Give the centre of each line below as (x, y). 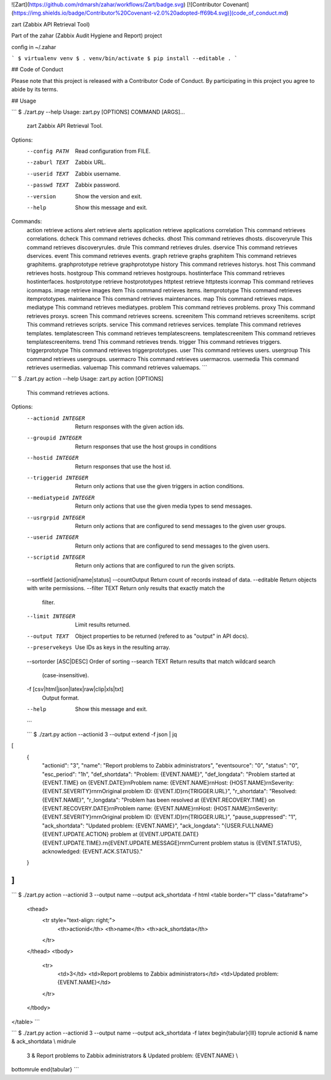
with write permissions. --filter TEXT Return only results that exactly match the (126, 588)
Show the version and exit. (108, 196)
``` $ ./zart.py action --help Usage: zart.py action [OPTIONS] (87, 379)
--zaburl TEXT (48, 162)
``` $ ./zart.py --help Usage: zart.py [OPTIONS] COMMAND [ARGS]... (98, 112)
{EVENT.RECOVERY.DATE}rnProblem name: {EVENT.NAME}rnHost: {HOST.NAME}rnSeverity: (160, 809)
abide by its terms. (35, 90)
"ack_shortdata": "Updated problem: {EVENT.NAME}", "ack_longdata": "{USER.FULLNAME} (158, 825)
